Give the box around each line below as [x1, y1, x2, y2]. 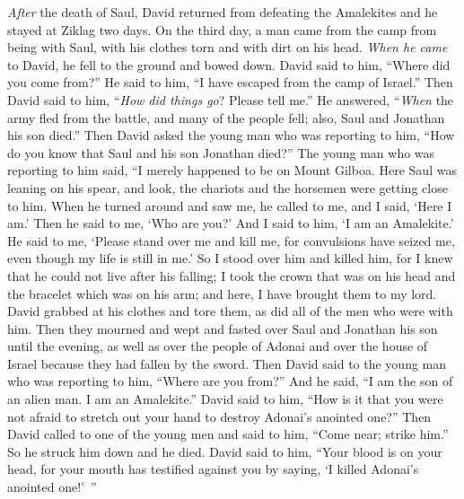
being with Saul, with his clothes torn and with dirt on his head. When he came [7, 38, 448, 57]
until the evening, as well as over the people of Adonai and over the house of [7, 337, 428, 355]
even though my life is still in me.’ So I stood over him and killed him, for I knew [7, 249, 453, 267]
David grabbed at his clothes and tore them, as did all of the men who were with [7, 302, 453, 320]
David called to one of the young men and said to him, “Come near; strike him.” [7, 425, 449, 443]
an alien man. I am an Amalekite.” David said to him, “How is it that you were [7, 390, 443, 408]
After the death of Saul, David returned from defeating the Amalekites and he [7, 3, 438, 21]
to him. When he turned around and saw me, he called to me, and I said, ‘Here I [7, 196, 452, 214]
